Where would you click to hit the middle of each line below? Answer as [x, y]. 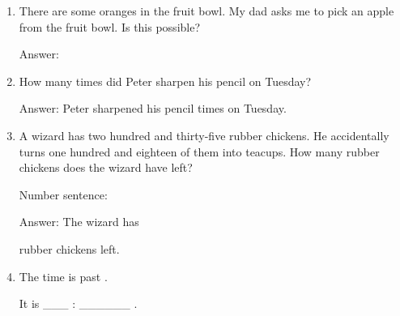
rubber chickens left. [69, 248]
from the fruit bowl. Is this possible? [110, 26]
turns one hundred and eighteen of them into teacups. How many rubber [199, 151]
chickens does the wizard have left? [106, 167]
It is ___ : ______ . [78, 303]
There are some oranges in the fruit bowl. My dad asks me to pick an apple [206, 11]
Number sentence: [63, 194]
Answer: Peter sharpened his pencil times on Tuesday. [153, 108]
